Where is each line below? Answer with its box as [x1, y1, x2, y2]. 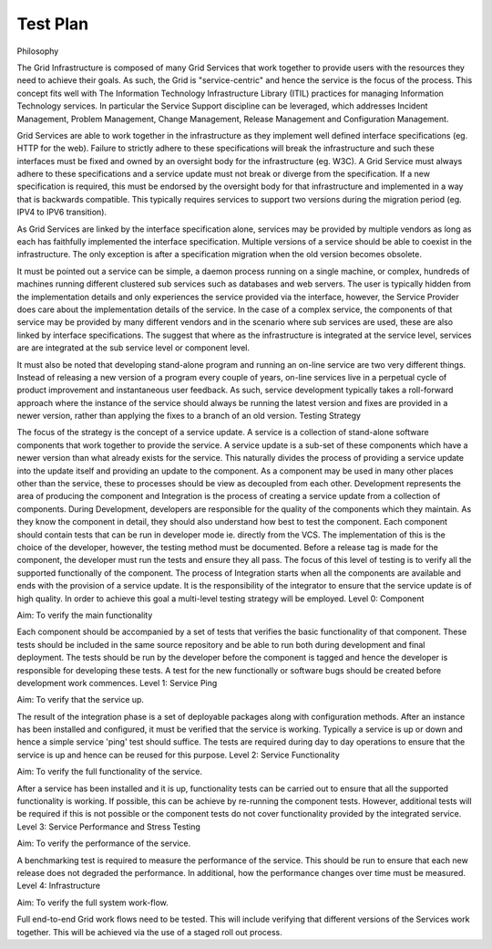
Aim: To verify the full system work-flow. [16, 897, 169, 908]
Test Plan [16, 14, 89, 34]
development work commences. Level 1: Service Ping [16, 677, 218, 688]
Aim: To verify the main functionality [16, 610, 153, 620]
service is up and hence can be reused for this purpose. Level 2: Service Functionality [16, 749, 341, 760]
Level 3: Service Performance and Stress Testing [16, 821, 200, 832]
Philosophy [16, 46, 59, 57]
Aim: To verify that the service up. [16, 694, 145, 705]
